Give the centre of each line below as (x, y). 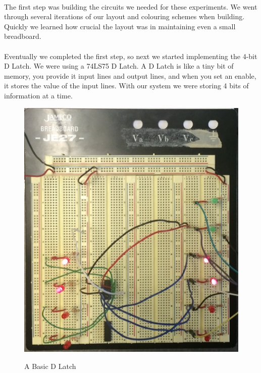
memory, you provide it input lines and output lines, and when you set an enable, (130, 75)
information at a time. (38, 95)
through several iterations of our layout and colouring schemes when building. (124, 16)
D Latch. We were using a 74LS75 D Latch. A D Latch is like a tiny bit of (119, 66)
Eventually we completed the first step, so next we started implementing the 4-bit (131, 56)
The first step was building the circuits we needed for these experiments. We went (131, 6)
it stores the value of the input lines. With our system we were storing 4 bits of (126, 86)
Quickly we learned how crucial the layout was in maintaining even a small (120, 26)
